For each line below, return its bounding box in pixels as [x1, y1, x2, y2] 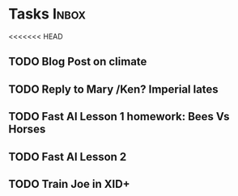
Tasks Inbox [8, 5, 87, 23]
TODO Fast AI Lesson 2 [8, 150, 127, 164]
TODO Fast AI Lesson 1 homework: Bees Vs [8, 110, 230, 123]
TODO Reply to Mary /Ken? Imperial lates [8, 82, 219, 96]
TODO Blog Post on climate [8, 55, 147, 69]
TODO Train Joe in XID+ [8, 177, 131, 190]
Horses [8, 123, 46, 136]
